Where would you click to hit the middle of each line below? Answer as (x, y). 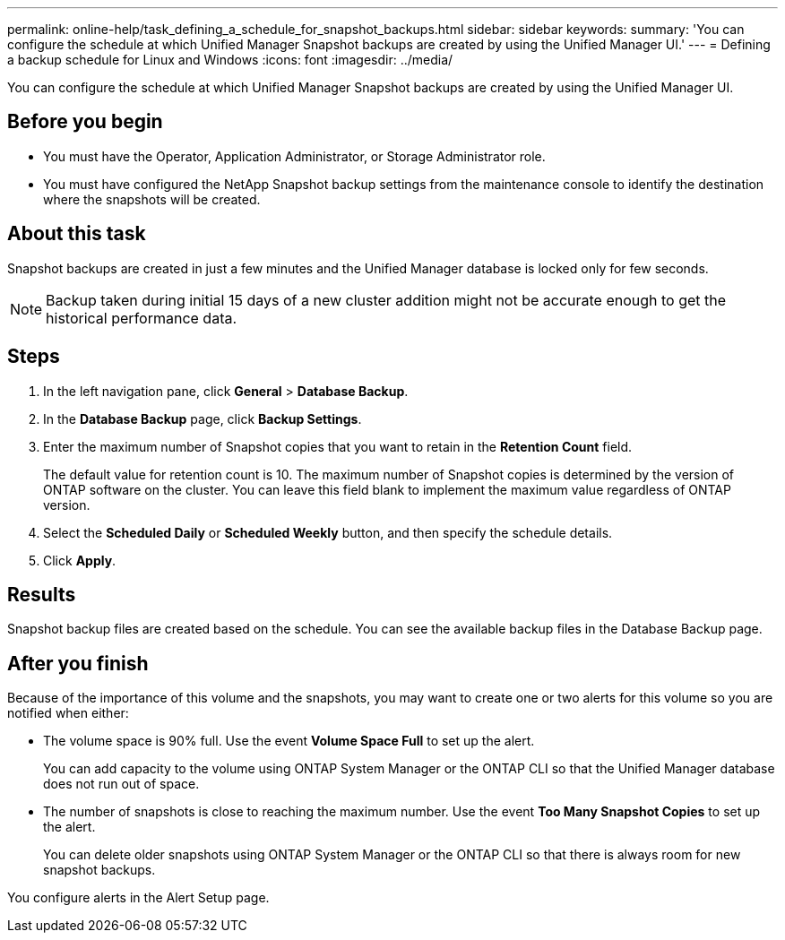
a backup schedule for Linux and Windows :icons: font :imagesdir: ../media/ (230, 60)
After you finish (78, 663)
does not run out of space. (121, 784)
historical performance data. (142, 318)
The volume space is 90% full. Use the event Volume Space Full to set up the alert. (289, 741)
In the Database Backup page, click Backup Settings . (203, 418)
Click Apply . (80, 560)
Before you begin (85, 122)
